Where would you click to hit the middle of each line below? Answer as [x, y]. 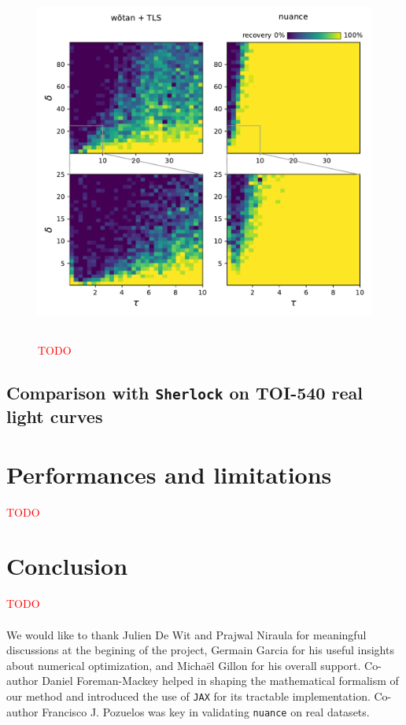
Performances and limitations [169, 474]
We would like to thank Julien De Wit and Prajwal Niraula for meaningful [186, 634]
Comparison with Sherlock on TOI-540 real [185, 393]
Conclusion [67, 566]
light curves [55, 416]
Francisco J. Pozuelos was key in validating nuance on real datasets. [206, 711]
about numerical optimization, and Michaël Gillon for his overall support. [184, 665]
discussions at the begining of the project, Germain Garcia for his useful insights [200, 650]
